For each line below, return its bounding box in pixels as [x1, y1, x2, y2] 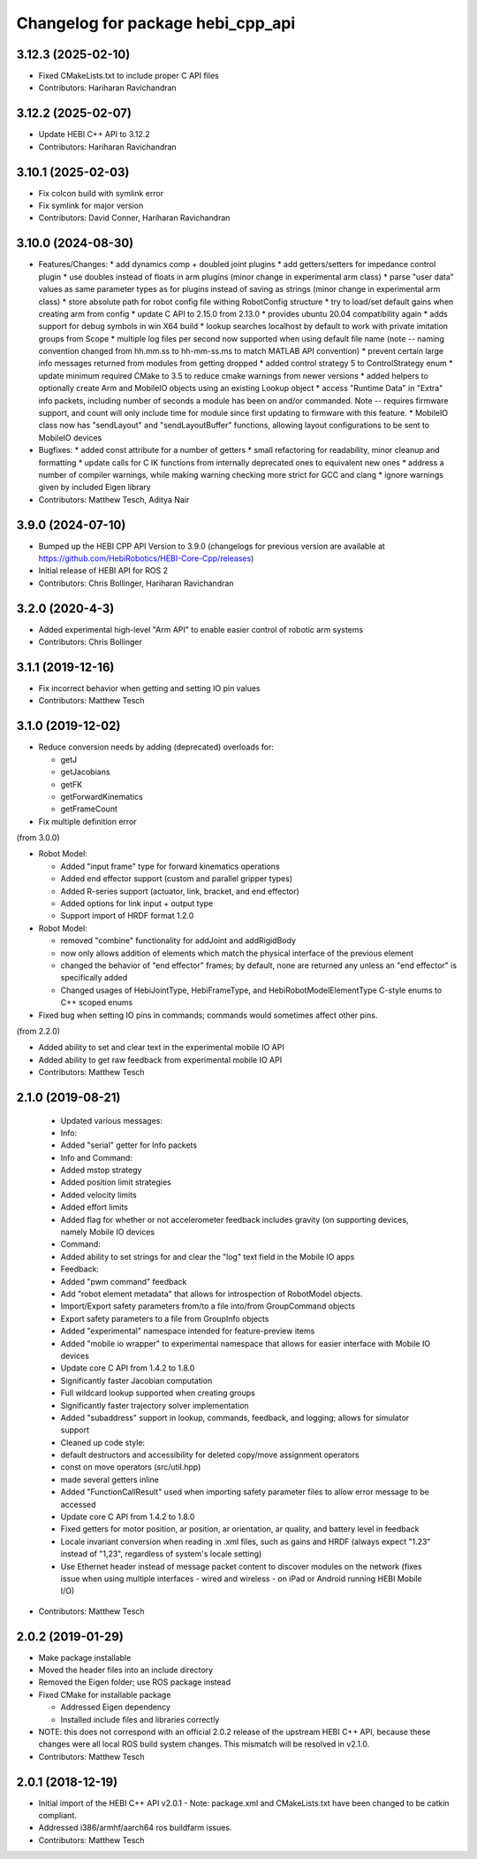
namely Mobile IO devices [60, 1226, 155, 1238]
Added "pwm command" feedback [60, 1276, 187, 1287]
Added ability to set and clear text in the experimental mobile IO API [38, 1042, 284, 1053]
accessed [60, 1499, 96, 1509]
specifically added [60, 972, 128, 983]
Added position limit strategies [60, 1177, 171, 1187]
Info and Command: [60, 1152, 132, 1163]
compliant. [38, 1810, 77, 1821]
